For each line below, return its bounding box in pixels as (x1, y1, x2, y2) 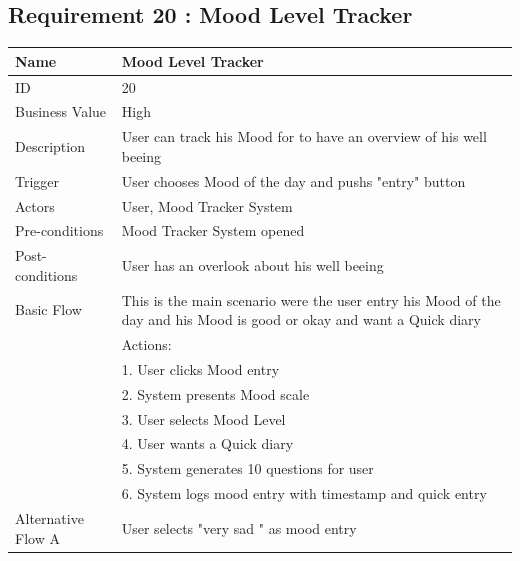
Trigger (15, 170, 60, 191)
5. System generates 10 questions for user (121, 458, 374, 479)
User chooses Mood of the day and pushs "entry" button (121, 170, 466, 191)
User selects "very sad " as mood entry (121, 517, 357, 538)
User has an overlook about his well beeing (121, 255, 384, 275)
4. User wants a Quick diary (121, 433, 294, 454)
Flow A (15, 527, 60, 548)
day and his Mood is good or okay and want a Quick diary (121, 309, 481, 330)
